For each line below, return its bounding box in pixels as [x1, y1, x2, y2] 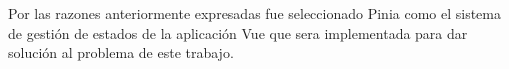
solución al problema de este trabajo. [8, 42, 234, 63]
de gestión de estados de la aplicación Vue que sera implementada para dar [8, 22, 468, 43]
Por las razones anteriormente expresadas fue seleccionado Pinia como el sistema [8, 3, 501, 23]
